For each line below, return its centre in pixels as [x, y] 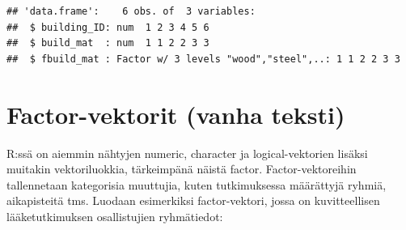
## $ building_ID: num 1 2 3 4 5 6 [108, 27]
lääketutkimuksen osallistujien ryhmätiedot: [115, 216]
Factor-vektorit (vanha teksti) [176, 114]
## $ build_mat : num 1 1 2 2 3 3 [108, 43]
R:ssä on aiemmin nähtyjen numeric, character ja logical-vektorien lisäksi [187, 153]
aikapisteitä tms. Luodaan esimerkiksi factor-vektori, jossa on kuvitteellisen [193, 200]
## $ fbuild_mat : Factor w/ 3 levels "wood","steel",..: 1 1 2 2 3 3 [203, 59]
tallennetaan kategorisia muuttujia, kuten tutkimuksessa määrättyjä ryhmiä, [197, 184]
